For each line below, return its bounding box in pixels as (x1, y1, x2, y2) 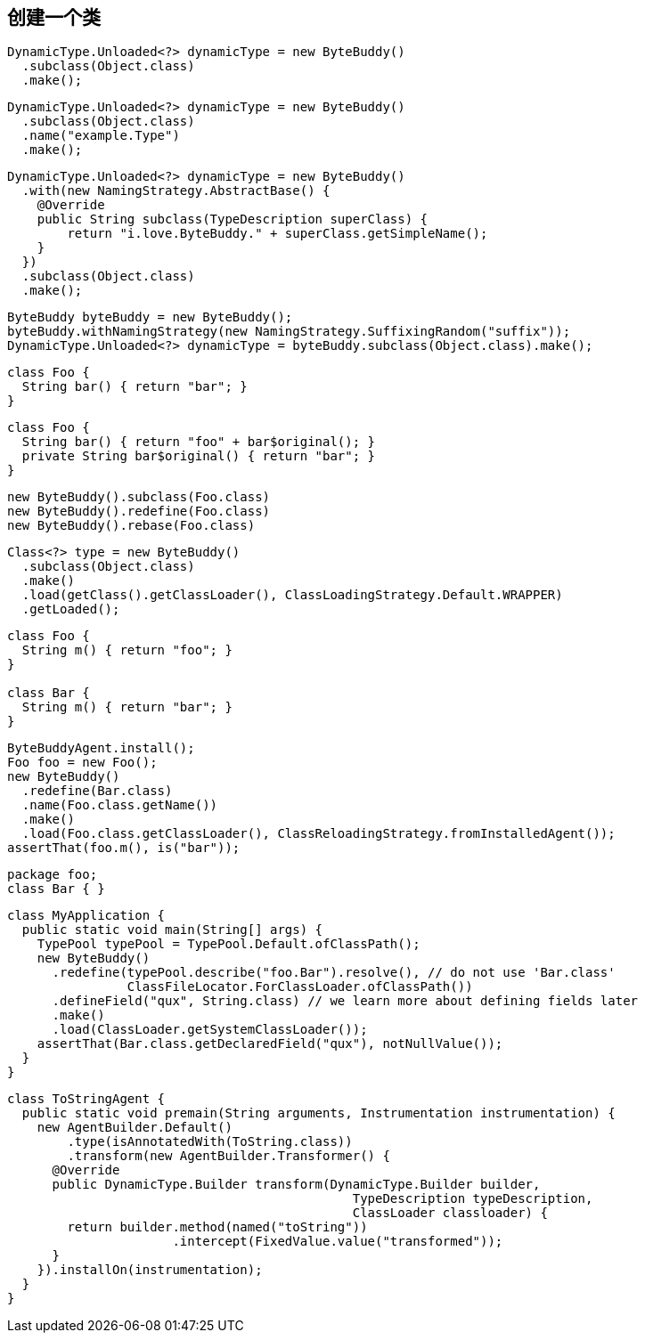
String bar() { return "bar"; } (21, 379, 248, 394)
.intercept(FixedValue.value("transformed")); (172, 1234, 503, 1249)
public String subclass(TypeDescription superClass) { (37, 212, 429, 227)
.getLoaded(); (21, 602, 120, 617)
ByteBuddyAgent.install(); (7, 741, 195, 756)
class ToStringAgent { (7, 1092, 166, 1107)
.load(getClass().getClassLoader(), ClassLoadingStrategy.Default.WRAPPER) (21, 588, 563, 603)
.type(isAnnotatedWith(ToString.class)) (67, 1134, 353, 1149)
